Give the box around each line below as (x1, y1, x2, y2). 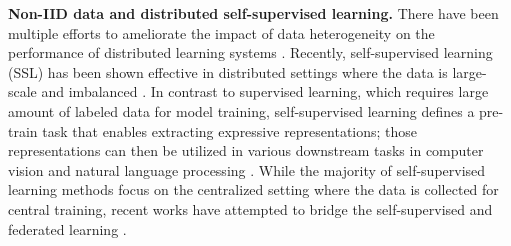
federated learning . (8, 218, 127, 239)
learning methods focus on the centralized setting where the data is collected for (8, 179, 499, 200)
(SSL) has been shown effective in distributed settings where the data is (8, 61, 448, 82)
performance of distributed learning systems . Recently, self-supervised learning (8, 42, 493, 63)
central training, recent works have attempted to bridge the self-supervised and (8, 198, 493, 219)
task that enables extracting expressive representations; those (42, 120, 418, 141)
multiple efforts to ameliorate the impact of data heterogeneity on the (8, 22, 435, 43)
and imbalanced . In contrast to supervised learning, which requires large (41, 81, 489, 102)
